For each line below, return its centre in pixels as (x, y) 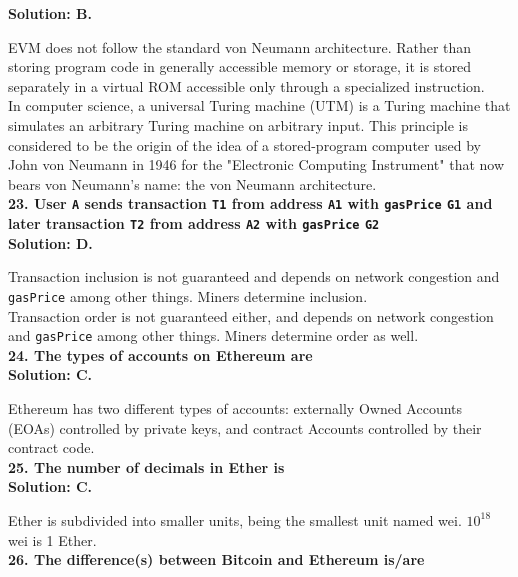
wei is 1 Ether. (52, 539)
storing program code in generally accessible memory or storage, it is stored (240, 66)
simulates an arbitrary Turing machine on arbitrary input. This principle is (238, 124)
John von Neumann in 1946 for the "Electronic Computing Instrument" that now (256, 164)
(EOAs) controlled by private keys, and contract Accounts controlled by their (245, 427)
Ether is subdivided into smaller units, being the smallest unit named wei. (235, 519)
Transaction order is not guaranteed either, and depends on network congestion (251, 315)
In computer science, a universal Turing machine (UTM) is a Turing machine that (259, 105)
